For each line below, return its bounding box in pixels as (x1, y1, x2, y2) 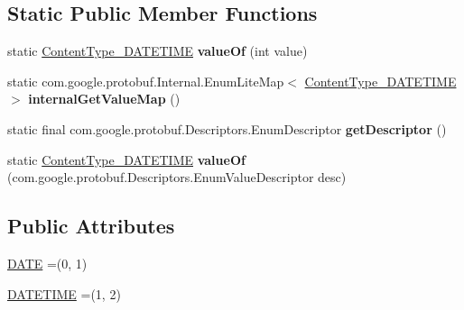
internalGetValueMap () (28, 89, 181, 108)
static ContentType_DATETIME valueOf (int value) (7, 41, 308, 60)
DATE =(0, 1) (7, 253, 88, 272)
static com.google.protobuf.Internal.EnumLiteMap (7, 71, 284, 90)
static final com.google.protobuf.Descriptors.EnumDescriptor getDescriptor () (7, 119, 447, 138)
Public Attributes (7, 212, 175, 240)
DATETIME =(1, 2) (7, 284, 121, 303)
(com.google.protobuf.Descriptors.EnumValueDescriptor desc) (7, 168, 347, 187)
